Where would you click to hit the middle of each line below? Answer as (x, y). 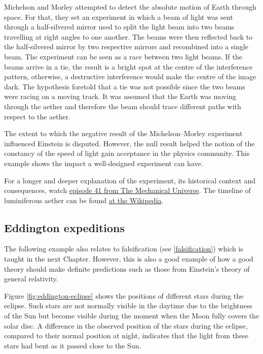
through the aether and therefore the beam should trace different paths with (123, 106)
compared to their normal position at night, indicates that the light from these (126, 335)
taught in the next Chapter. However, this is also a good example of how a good (129, 259)
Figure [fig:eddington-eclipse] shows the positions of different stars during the (124, 295)
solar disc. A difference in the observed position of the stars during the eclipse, (126, 325)
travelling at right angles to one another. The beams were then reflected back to (128, 36)
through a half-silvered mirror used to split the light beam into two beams (119, 27)
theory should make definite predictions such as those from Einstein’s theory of (127, 268)
